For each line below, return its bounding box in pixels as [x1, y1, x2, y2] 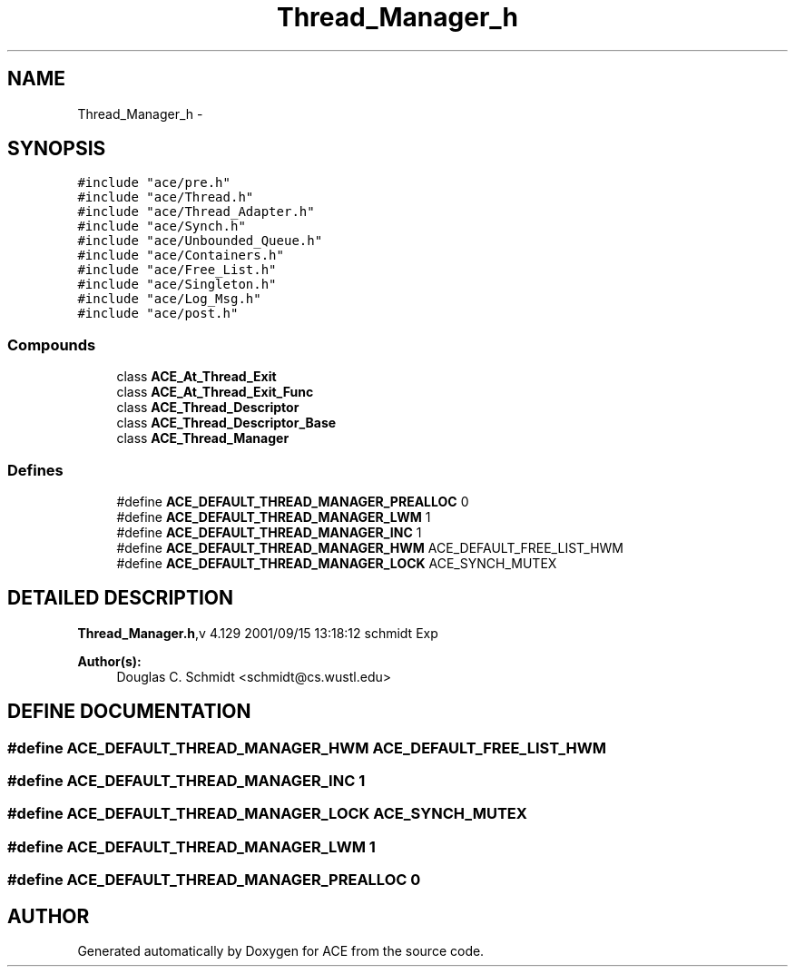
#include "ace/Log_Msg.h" [77, 291, 261, 307]
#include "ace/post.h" [77, 306, 239, 321]
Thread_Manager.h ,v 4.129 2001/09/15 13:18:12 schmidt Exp [77, 625, 438, 641]
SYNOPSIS [7, 137, 106, 161]
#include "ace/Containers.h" [77, 248, 284, 263]
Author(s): [77, 653, 142, 669]
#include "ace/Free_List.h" [77, 262, 277, 278]
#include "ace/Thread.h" [77, 190, 254, 205]
